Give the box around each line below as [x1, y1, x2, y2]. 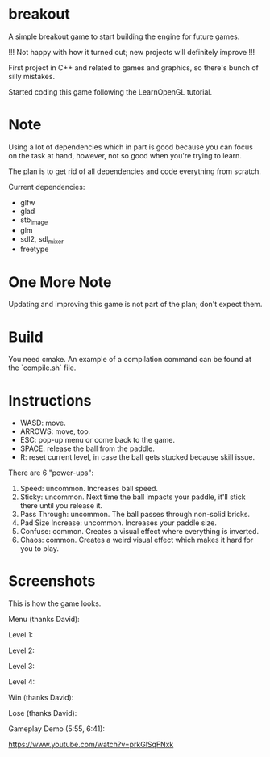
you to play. [19, 544, 59, 553]
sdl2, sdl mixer [19, 233, 64, 246]
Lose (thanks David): [8, 709, 77, 718]
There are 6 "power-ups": [8, 468, 94, 477]
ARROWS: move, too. [19, 427, 91, 436]
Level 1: [8, 630, 34, 640]
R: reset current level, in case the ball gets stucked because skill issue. [19, 452, 255, 462]
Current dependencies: [8, 182, 85, 191]
